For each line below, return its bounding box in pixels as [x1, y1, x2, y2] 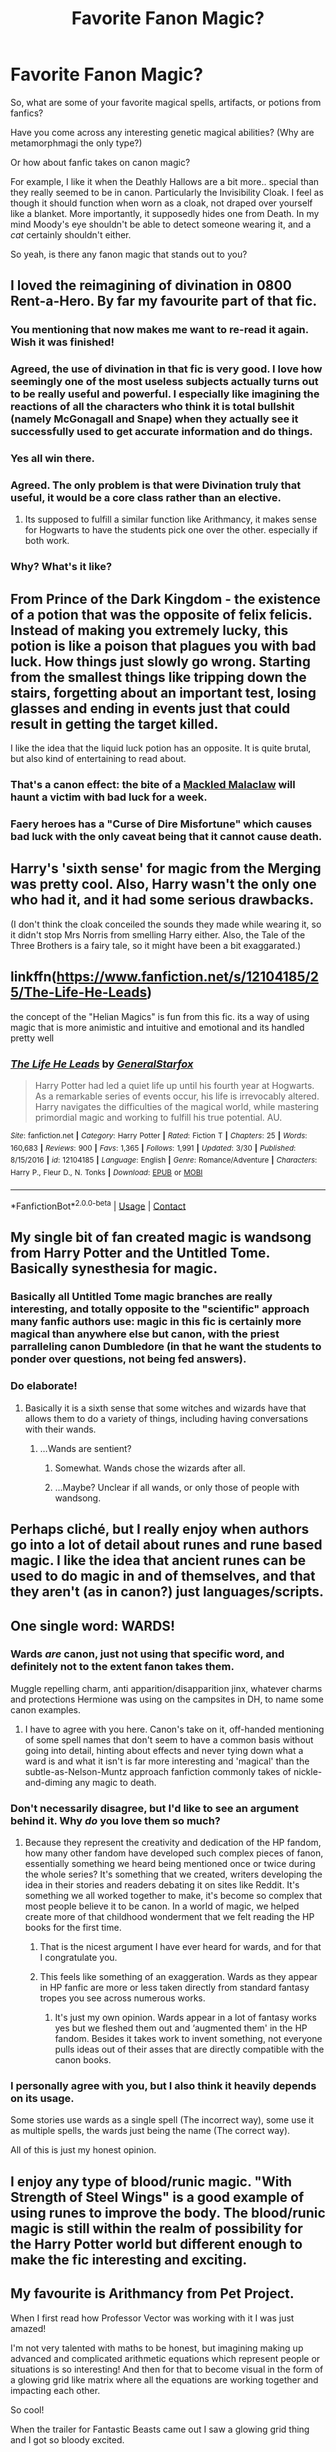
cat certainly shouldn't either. [10, 228, 132, 241]
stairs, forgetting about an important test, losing [10, 684, 317, 701]
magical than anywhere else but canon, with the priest [10, 1327, 280, 1341]
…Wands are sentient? [39, 1442, 132, 1454]
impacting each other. [10, 2384, 101, 2396]
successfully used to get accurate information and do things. [10, 425, 313, 439]
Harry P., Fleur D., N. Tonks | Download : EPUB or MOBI [10, 1167, 203, 1177]
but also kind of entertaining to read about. [10, 753, 187, 765]
